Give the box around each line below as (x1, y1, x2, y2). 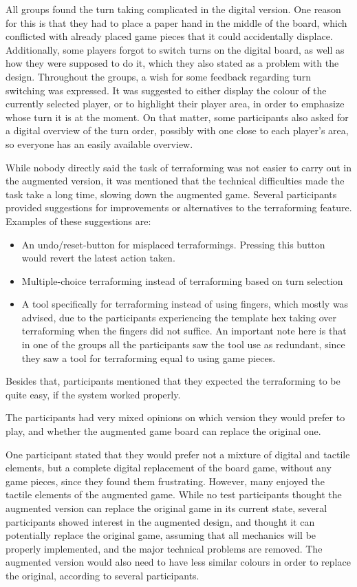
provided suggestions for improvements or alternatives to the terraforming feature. (6, 200, 352, 215)
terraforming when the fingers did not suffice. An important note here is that (21, 323, 347, 338)
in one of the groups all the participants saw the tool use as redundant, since (21, 337, 345, 352)
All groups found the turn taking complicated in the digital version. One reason (6, 2, 341, 16)
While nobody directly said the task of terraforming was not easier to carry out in (6, 160, 352, 174)
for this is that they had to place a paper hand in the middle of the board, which (6, 15, 347, 30)
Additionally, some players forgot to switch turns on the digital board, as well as (6, 42, 345, 56)
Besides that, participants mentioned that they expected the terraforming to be (6, 374, 340, 388)
